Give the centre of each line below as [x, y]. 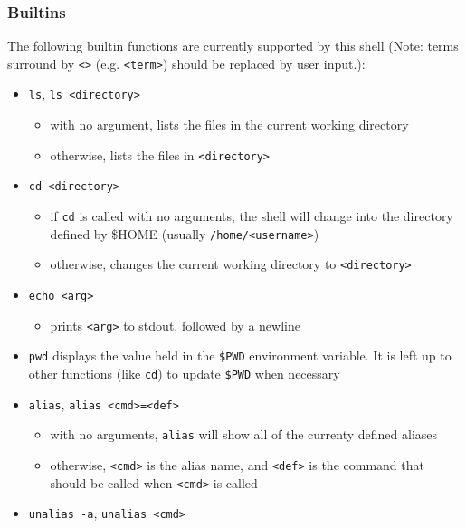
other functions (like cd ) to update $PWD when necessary [184, 373]
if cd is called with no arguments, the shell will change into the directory [252, 216]
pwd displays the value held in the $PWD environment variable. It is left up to [240, 355]
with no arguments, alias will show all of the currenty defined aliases [244, 434]
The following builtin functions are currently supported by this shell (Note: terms [233, 46]
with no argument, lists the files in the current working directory [229, 125]
